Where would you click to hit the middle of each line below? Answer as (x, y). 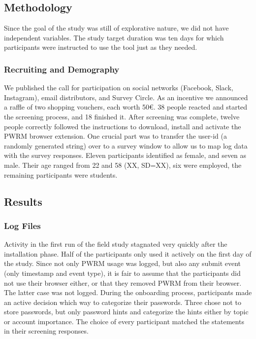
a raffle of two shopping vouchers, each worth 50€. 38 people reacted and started (126, 107)
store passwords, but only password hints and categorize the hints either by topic (126, 312)
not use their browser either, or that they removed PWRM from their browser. (123, 282)
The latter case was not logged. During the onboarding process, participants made (128, 292)
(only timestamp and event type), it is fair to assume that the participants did (122, 273)
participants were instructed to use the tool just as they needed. (101, 47)
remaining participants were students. (61, 174)
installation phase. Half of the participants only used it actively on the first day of (128, 253)
